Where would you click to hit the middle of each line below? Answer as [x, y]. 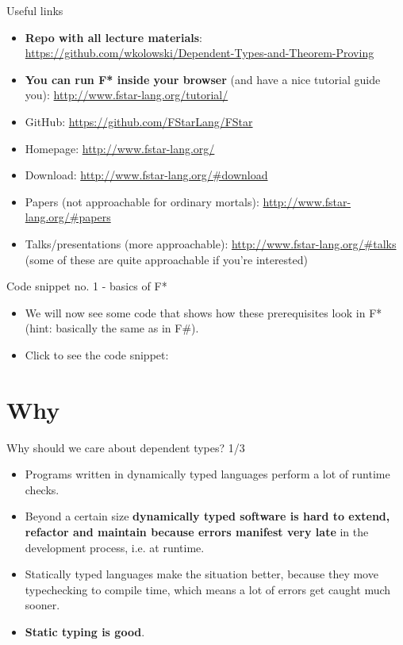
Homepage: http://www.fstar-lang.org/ [120, 148]
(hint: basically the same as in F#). [112, 328]
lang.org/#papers [68, 217]
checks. [42, 489]
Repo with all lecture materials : [113, 37]
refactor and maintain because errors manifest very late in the [197, 532]
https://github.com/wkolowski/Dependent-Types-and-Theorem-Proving [200, 53]
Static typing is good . [85, 631]
